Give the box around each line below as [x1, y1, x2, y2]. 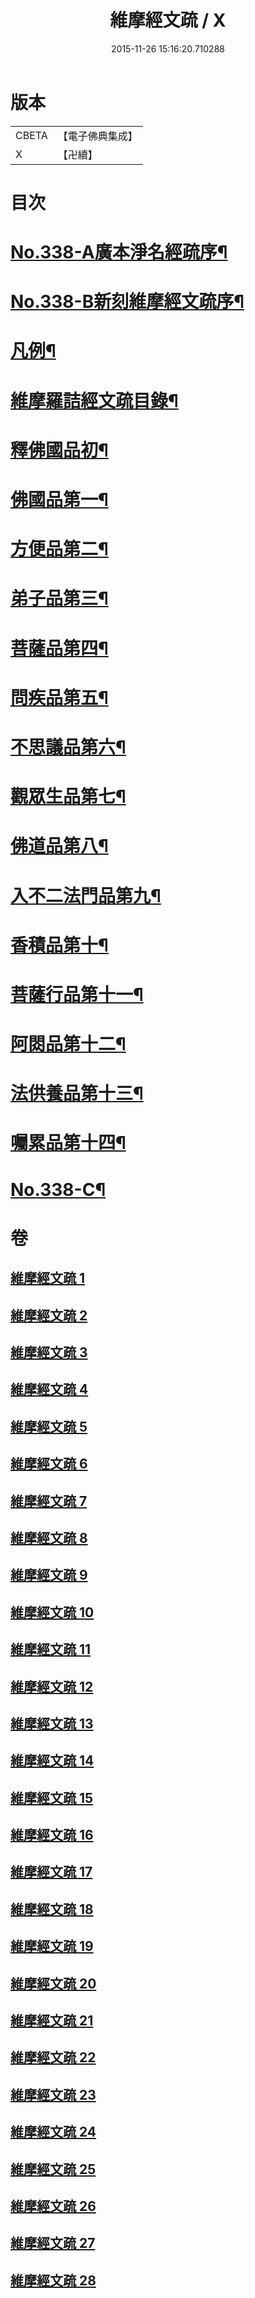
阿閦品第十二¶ [10, 1033, 127, 1056]
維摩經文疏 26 [10, 2197, 97, 2215]
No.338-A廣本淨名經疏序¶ [10, 241, 228, 264]
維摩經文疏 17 [10, 1864, 93, 1881]
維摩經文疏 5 [10, 1418, 88, 1435]
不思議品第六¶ [10, 736, 127, 758]
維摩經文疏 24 [10, 2124, 97, 2141]
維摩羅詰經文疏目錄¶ [10, 389, 179, 412]
